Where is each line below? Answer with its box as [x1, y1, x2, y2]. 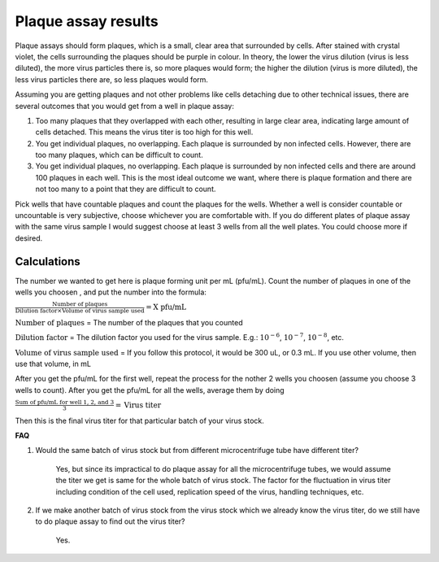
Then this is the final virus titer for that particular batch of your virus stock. [15, 416, 264, 425]
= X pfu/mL [145, 303, 187, 312]
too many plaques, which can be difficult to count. [35, 150, 203, 160]
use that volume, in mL [15, 359, 91, 369]
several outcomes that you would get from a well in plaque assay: [15, 101, 235, 111]
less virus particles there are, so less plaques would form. [15, 74, 209, 85]
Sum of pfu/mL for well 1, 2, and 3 [15, 399, 115, 407]
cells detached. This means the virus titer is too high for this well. [35, 127, 254, 137]
